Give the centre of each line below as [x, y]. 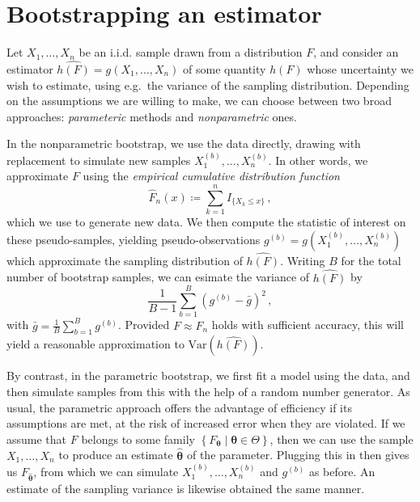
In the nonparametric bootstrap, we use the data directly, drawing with [184, 143]
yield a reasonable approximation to [95, 344]
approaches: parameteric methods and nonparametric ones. [152, 116]
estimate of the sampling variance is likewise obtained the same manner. [186, 488]
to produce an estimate [116, 455]
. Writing [303, 260]
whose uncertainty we [360, 68]
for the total [371, 260]
